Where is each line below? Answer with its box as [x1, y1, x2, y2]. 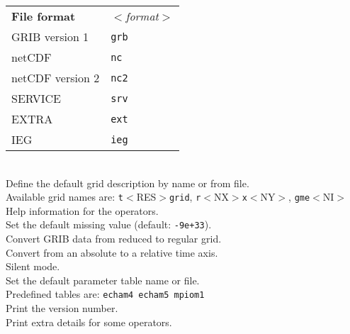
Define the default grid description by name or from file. [6, 175, 249, 190]
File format [11, 8, 76, 24]
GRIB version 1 [11, 28, 89, 45]
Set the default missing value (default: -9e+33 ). [6, 217, 212, 232]
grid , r [169, 189, 201, 204]
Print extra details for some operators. [6, 314, 172, 329]
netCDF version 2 [11, 69, 100, 86]
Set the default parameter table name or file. [6, 272, 200, 287]
